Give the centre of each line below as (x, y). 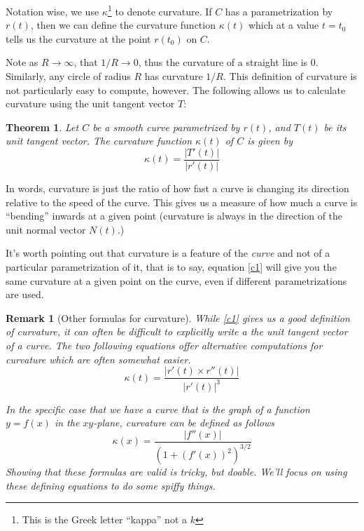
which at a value (283, 25)
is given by (270, 141)
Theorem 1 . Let (42, 127)
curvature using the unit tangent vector (90, 103)
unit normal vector (46, 229)
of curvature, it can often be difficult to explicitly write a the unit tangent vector (177, 331)
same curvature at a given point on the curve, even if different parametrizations (176, 280)
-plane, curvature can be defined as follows (184, 423)
